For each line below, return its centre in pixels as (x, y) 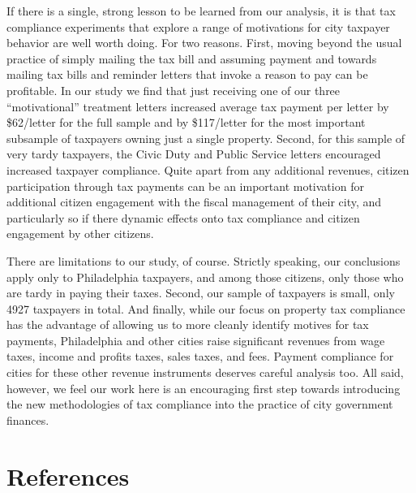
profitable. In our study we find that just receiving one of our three (174, 90)
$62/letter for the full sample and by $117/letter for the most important (186, 122)
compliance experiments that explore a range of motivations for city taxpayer (198, 26)
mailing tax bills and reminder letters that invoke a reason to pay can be (187, 74)
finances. (28, 419)
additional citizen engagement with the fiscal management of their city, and (194, 202)
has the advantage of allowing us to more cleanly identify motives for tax (188, 324)
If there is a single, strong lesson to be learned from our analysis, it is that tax (201, 11)
